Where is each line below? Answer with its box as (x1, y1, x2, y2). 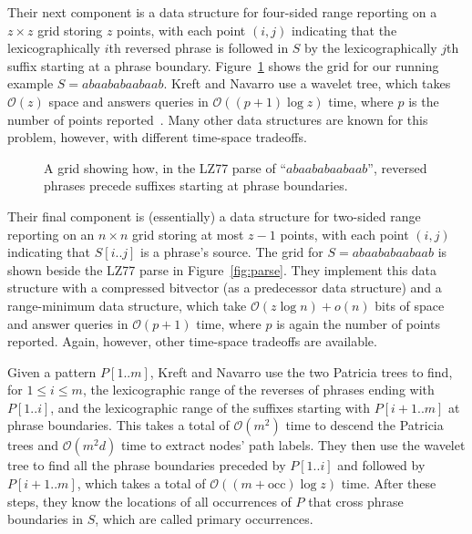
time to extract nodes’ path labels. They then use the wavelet (120, 436, 466, 455)
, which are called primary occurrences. (95, 509, 313, 529)
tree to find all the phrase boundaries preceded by (7, 456, 286, 475)
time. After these (341, 474, 436, 493)
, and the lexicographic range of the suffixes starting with (50, 397, 371, 416)
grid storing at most (132, 224, 244, 243)
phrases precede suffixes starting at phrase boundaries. (44, 176, 348, 195)
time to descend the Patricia (285, 416, 444, 435)
